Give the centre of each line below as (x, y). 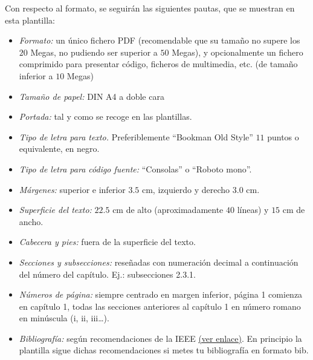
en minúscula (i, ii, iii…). (64, 318)
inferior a (36, 75)
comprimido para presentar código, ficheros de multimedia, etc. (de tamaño (158, 64)
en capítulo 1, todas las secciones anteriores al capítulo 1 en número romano (160, 306)
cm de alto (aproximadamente (168, 210)
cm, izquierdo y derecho (186, 189)
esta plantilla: (30, 20)
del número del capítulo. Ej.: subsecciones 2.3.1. (107, 274)
